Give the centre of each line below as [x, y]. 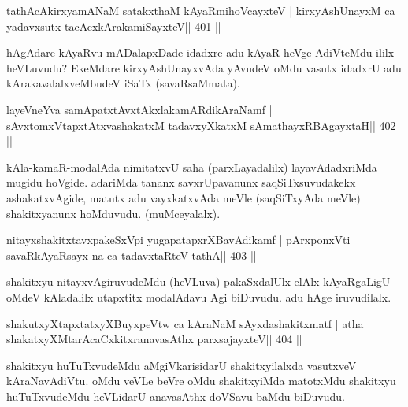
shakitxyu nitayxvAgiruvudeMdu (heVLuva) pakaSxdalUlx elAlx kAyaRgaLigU [198, 281]
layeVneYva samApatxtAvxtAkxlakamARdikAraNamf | [139, 109]
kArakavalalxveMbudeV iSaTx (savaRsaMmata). [123, 83]
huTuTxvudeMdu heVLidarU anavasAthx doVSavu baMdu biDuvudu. [176, 396]
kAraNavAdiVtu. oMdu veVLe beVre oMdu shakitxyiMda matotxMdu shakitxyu [201, 381]
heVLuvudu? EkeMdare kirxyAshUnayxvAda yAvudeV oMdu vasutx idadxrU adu [204, 67]
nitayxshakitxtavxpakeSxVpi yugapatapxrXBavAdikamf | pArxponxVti [178, 240]
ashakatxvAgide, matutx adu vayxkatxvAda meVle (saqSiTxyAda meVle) [184, 197]
